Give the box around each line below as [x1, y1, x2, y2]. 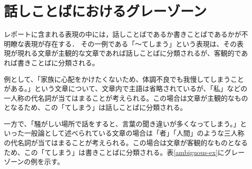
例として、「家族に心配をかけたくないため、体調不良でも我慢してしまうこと [4, 74, 244, 84]
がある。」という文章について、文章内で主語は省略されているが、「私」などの [4, 83, 248, 93]
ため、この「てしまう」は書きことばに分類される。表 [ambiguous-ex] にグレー [4, 147, 245, 157]
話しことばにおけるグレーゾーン [4, 1, 207, 21]
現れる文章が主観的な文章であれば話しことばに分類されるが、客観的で [17, 48, 241, 58]
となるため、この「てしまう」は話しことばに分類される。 [4, 102, 187, 112]
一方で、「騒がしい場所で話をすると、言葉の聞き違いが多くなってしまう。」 [4, 118, 240, 128]
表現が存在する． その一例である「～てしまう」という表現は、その [24, 38, 237, 48]
